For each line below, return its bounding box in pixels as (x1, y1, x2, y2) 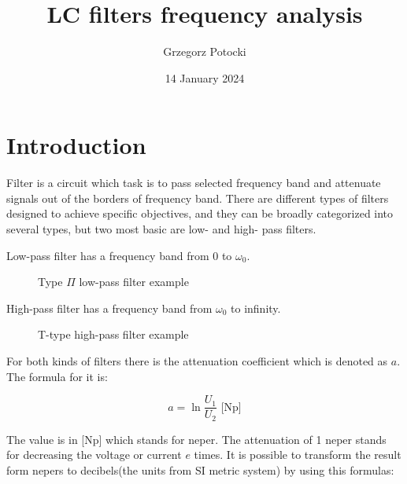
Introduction (6, 129, 146, 161)
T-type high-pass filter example (38, 326, 189, 343)
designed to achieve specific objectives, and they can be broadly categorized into (6, 205, 394, 222)
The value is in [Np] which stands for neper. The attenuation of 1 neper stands (6, 431, 387, 447)
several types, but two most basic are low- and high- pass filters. (6, 221, 316, 237)
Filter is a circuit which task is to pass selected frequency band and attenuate (6, 174, 381, 191)
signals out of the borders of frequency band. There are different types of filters (6, 189, 389, 206)
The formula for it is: (6, 368, 108, 384)
